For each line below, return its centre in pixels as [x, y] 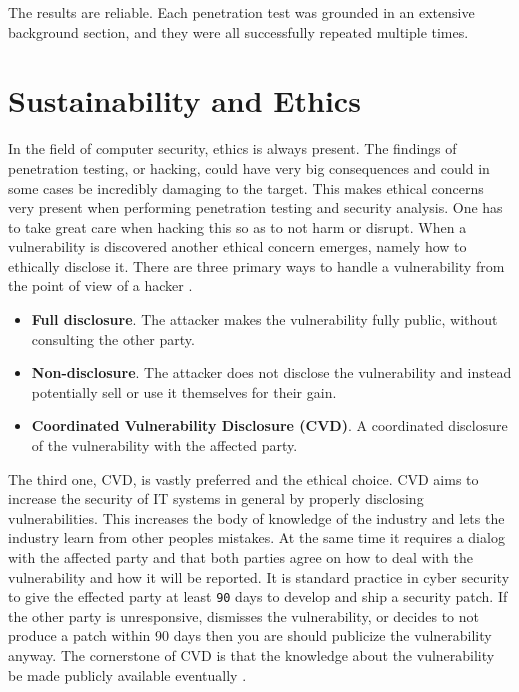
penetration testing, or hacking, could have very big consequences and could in [249, 167]
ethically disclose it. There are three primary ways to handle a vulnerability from [256, 265]
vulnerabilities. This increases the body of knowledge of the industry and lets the [256, 517]
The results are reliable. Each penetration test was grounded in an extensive [241, 12]
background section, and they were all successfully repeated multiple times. [238, 31]
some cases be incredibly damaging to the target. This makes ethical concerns [246, 187]
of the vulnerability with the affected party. [164, 445]
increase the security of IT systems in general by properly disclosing [216, 498]
